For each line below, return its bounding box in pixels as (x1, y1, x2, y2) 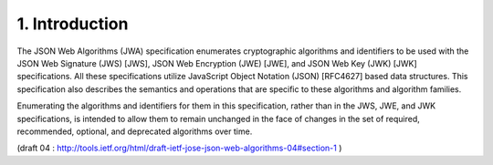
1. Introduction (16, 14, 129, 34)
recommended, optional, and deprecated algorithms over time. (16, 126, 253, 137)
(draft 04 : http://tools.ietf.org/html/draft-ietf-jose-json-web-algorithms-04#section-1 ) (16, 142, 342, 154)
